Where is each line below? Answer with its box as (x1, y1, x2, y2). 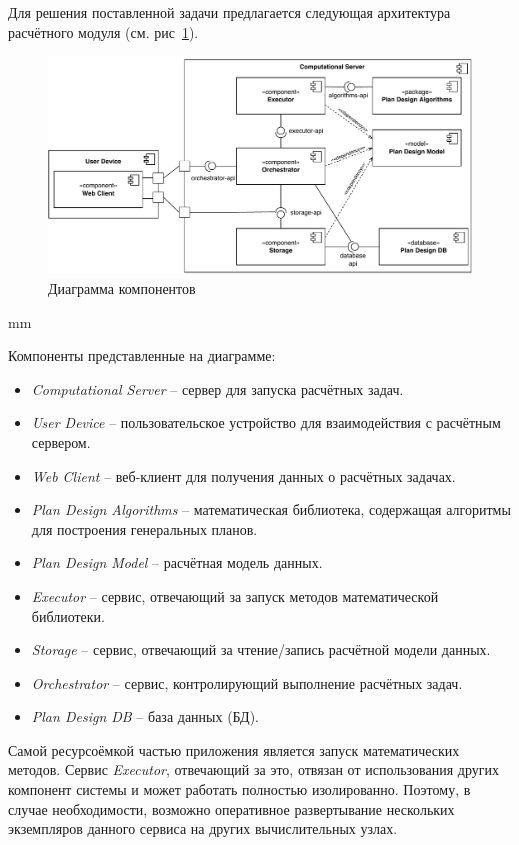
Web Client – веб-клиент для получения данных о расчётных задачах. (31, 465, 456, 486)
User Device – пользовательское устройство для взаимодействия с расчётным (31, 412, 501, 433)
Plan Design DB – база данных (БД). (31, 706, 259, 727)
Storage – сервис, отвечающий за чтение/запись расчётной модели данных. (31, 639, 491, 660)
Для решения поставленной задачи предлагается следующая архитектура (8, 2, 451, 22)
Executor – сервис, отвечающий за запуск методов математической (31, 585, 439, 606)
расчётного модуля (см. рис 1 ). (8, 21, 199, 42)
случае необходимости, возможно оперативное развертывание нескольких (8, 798, 455, 819)
